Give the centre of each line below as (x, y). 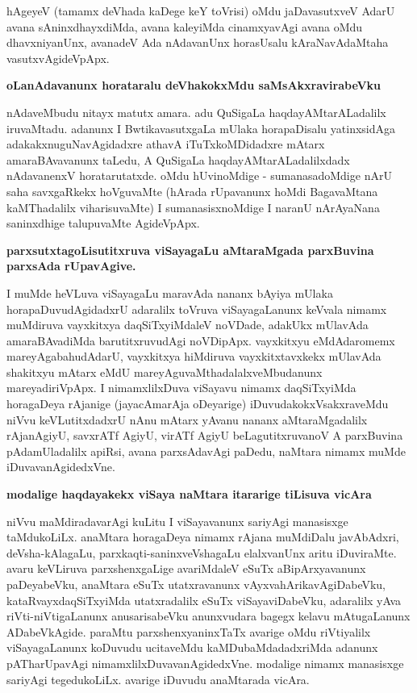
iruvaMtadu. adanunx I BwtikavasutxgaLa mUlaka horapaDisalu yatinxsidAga (201, 128)
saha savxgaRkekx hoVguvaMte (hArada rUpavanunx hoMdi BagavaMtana (192, 191)
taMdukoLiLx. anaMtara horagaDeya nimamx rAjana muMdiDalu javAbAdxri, (203, 537)
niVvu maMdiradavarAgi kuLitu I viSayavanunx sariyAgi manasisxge (177, 521)
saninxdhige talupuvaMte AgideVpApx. (103, 223)
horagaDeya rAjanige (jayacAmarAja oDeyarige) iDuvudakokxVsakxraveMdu (198, 404)
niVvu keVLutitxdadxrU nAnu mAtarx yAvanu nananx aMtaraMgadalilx (187, 419)
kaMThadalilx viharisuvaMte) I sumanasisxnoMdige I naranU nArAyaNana (193, 207)
